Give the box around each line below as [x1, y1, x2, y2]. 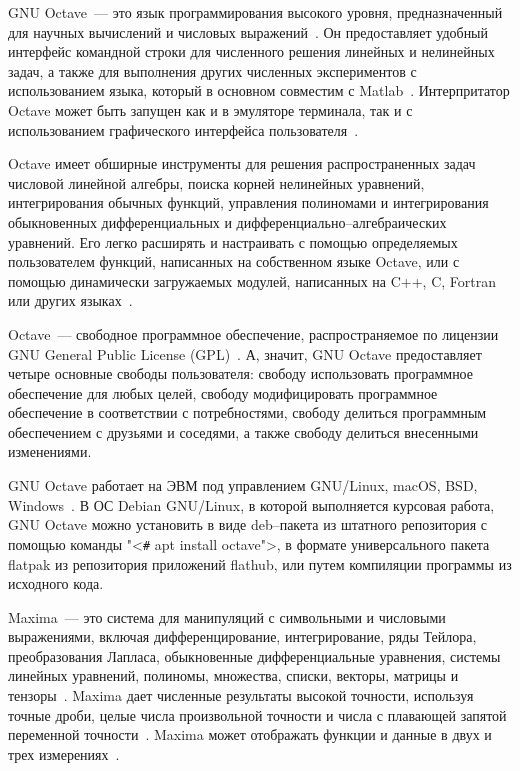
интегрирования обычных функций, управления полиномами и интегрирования [8, 192, 489, 213]
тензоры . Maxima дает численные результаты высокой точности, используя [8, 685, 474, 706]
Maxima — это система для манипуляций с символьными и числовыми [8, 606, 446, 627]
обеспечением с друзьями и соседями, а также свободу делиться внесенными [8, 421, 479, 442]
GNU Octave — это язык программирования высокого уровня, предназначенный [8, 2, 503, 22]
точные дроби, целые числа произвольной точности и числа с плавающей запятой [8, 704, 507, 725]
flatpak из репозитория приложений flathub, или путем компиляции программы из [8, 553, 512, 574]
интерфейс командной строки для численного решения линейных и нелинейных [8, 41, 495, 62]
